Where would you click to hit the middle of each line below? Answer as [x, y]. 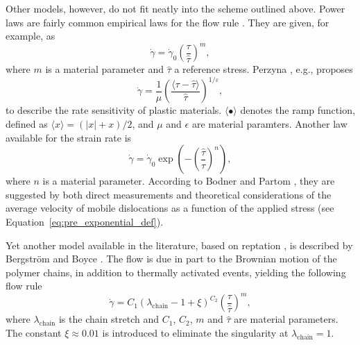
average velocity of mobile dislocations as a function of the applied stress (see [170, 208]
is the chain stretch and [109, 319]
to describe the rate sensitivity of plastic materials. [114, 110]
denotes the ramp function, [298, 110]
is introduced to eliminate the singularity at [195, 333]
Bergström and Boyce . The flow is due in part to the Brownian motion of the [171, 259]
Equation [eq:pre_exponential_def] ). [85, 221]
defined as [27, 123]
